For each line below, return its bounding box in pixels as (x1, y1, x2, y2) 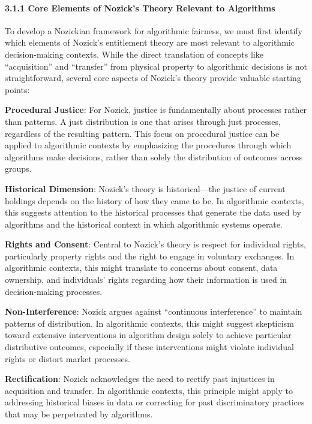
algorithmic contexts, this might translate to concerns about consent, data (5, 261, 278, 274)
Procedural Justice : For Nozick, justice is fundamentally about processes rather (5, 103, 307, 116)
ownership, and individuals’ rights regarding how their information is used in (5, 273, 287, 286)
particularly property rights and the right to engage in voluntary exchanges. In (5, 249, 295, 262)
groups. (5, 162, 32, 175)
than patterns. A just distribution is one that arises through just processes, (5, 115, 281, 127)
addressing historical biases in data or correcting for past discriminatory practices (5, 396, 305, 408)
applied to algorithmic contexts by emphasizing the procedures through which (5, 139, 292, 151)
